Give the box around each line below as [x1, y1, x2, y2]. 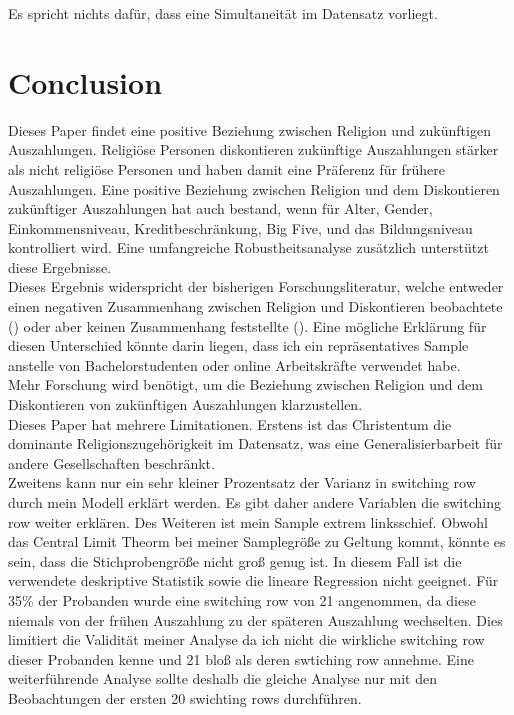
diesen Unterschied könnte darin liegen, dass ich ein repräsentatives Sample [8, 335, 469, 356]
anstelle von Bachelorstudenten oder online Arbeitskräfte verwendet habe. [8, 354, 461, 375]
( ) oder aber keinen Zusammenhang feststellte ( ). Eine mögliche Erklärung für [8, 315, 487, 336]
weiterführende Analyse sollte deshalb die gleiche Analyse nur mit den [8, 668, 437, 689]
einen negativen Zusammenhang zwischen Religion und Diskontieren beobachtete [8, 296, 503, 317]
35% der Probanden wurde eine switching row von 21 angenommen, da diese [8, 589, 476, 610]
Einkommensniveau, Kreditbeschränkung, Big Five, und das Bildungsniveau [8, 217, 473, 238]
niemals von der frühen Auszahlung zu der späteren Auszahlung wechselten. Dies [8, 609, 503, 630]
